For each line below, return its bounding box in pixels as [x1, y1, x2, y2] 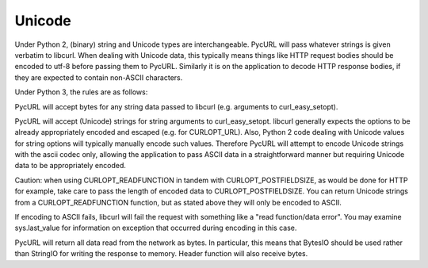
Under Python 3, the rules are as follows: [14, 87, 148, 97]
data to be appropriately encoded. [14, 161, 127, 170]
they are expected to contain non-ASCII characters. [14, 72, 183, 82]
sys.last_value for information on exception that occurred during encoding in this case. [14, 223, 297, 233]
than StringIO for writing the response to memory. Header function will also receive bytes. [14, 249, 308, 258]
